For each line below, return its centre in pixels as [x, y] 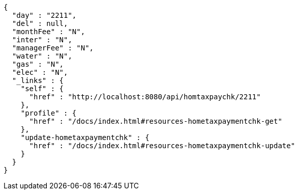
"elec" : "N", [40, 72]
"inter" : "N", [42, 40]
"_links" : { [38, 80]
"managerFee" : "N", [53, 48]
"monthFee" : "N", [49, 32]
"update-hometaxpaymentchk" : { [85, 137]
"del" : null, [40, 23]
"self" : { [42, 89]
